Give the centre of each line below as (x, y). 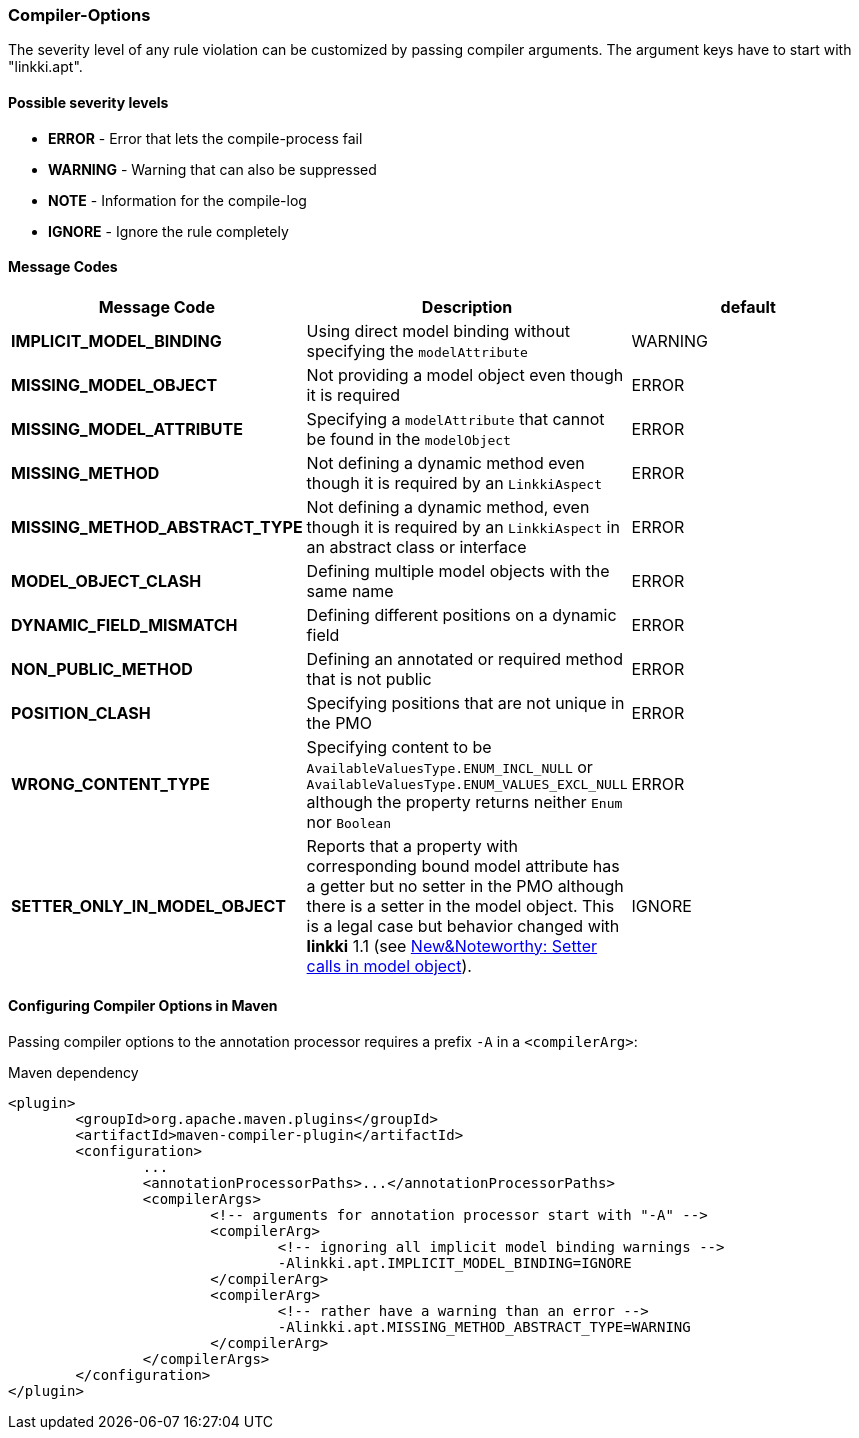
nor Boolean (348, 821)
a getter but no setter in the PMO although (465, 885)
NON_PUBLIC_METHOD (102, 668)
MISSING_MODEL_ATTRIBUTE (127, 428)
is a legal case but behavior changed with (463, 925)
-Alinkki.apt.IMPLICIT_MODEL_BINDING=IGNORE (454, 1263)
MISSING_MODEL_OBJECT (114, 384)
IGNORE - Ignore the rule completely (168, 231)
